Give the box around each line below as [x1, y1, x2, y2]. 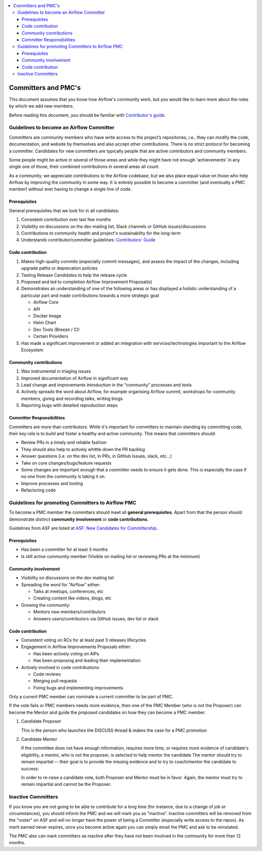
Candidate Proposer [21, 718, 62, 724]
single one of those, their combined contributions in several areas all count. [9, 163, 160, 170]
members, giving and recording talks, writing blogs [21, 396, 123, 401]
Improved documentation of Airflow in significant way [21, 375, 129, 381]
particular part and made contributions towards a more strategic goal [21, 292, 160, 298]
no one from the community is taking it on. [21, 473, 106, 479]
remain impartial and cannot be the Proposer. [21, 781, 112, 787]
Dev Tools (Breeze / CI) [33, 326, 80, 332]
